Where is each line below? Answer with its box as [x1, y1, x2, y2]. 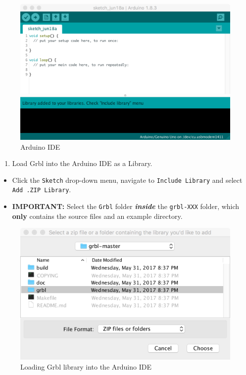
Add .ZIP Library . [12, 184, 71, 195]
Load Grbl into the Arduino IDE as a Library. [12, 158, 152, 168]
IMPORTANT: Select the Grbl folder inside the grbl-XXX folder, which [12, 201, 240, 211]
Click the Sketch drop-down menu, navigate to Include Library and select [12, 174, 243, 185]
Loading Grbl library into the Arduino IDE [20, 361, 151, 372]
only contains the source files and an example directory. [12, 210, 183, 221]
